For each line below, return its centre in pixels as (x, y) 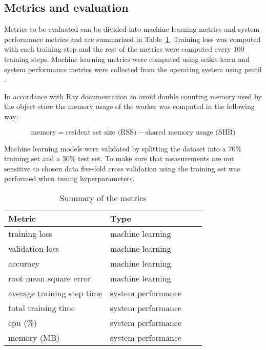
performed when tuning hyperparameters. (69, 178)
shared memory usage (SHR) (190, 132)
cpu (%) (23, 322)
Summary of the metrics (103, 198)
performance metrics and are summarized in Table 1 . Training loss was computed (132, 39)
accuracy (24, 263)
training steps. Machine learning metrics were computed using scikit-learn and (127, 59)
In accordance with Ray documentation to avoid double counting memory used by (133, 96)
